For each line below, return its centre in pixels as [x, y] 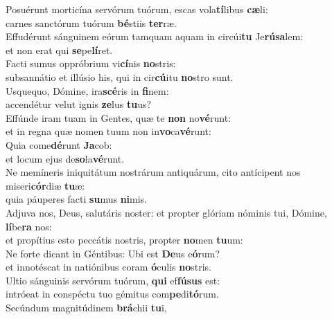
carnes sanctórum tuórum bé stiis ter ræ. [91, 22]
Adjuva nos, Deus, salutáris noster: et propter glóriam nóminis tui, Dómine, [166, 212]
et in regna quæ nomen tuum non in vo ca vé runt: [108, 131]
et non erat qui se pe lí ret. [59, 49]
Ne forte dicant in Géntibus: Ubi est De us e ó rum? [113, 253]
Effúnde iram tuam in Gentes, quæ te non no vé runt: [118, 117]
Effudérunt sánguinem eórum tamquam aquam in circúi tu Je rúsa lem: [155, 36]
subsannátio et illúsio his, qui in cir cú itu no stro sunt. [120, 76]
